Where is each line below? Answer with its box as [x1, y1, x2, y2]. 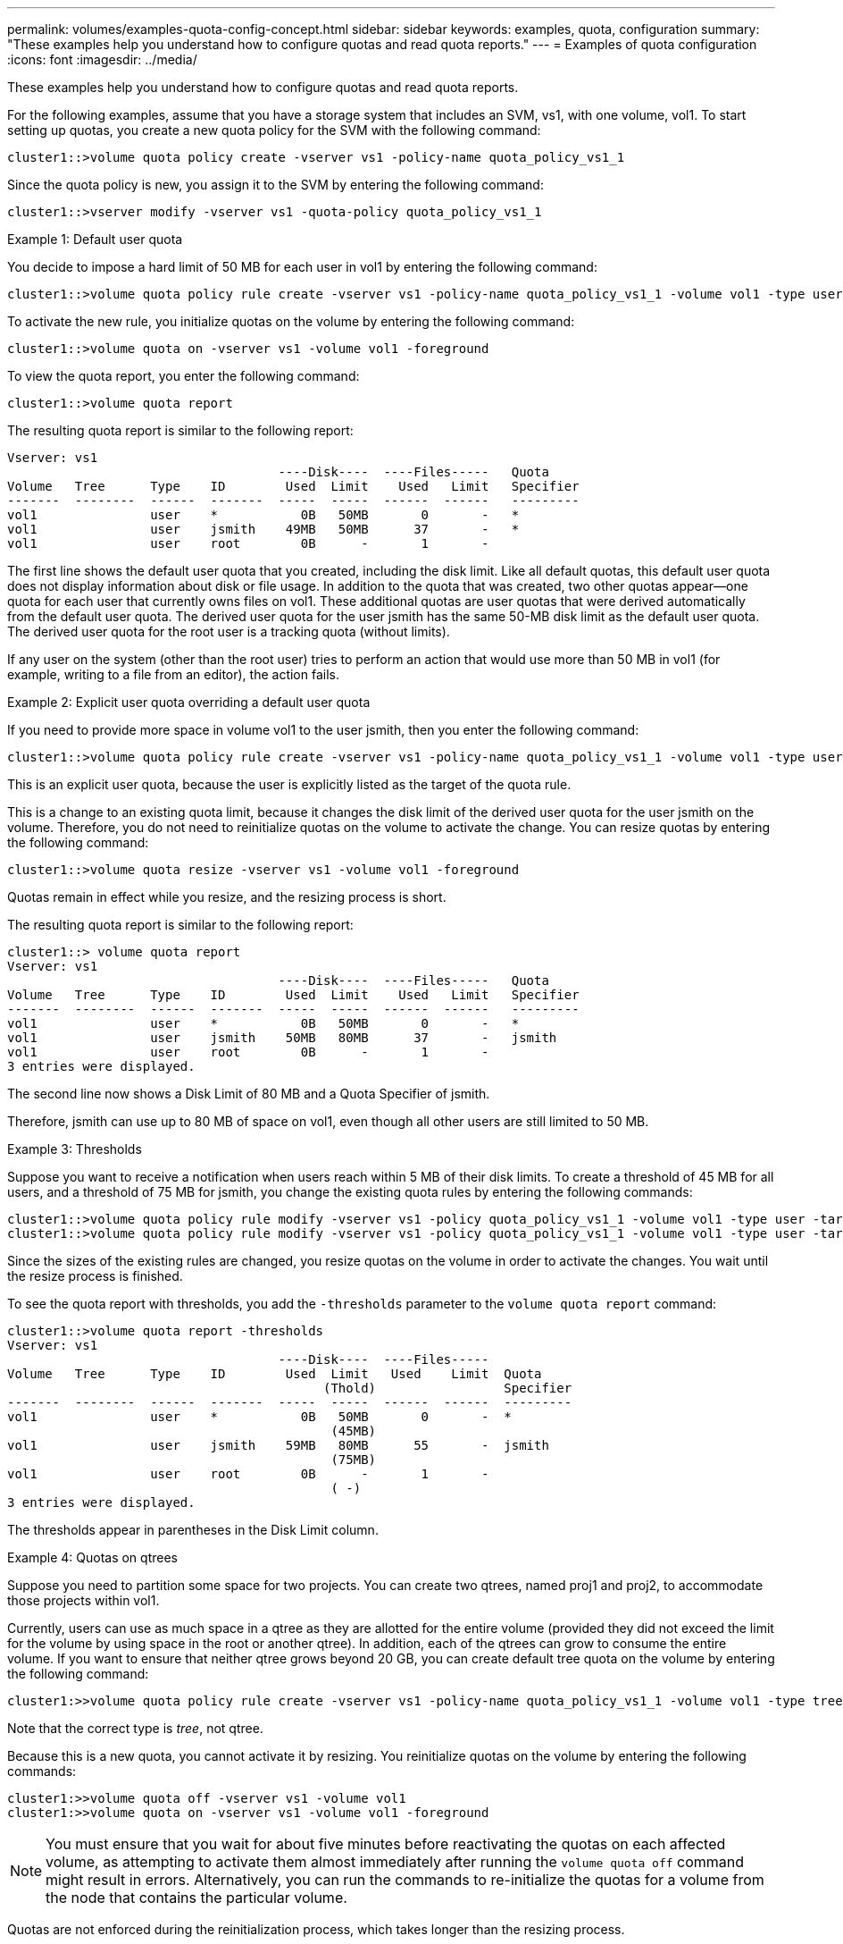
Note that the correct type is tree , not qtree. [7, 1721, 263, 1736]
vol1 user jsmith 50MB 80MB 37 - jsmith [7, 1031, 557, 1045]
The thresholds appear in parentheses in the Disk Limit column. [7, 1522, 379, 1537]
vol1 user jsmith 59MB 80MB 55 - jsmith [7, 1438, 549, 1452]
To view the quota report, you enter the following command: [7, 368, 360, 383]
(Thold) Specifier [323, 1381, 572, 1395]
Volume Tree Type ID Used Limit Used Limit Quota [7, 1367, 542, 1381]
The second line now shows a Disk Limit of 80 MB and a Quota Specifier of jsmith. [7, 1086, 490, 1101]
